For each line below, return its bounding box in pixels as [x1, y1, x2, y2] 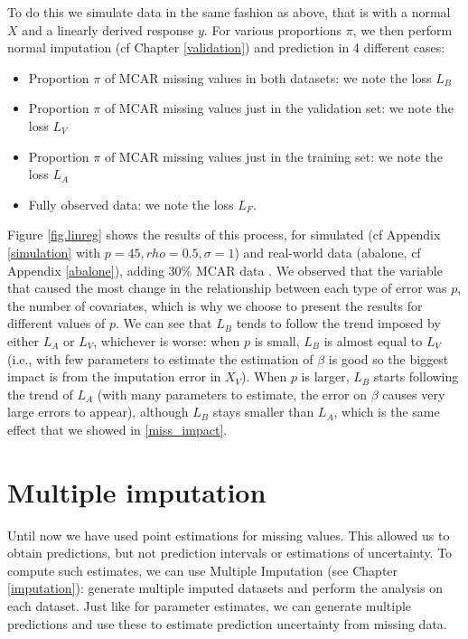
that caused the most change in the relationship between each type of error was [7, 278, 447, 297]
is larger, [301, 367, 350, 386]
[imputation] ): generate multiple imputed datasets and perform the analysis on [7, 578, 443, 597]
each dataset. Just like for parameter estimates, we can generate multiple [7, 596, 412, 615]
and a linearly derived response [22, 20, 194, 39]
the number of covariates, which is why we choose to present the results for [7, 296, 423, 315]
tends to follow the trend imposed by [236, 314, 441, 333]
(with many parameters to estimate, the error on [97, 384, 367, 403]
